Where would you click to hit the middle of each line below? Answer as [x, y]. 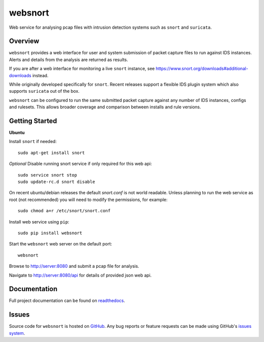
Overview [24, 41]
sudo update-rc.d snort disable [56, 182]
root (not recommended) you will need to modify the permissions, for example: [88, 200]
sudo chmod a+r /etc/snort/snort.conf [64, 211]
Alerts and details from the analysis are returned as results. [68, 60]
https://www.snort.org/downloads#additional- [202, 69]
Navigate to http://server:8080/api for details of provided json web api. [80, 275]
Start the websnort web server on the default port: [61, 244]
